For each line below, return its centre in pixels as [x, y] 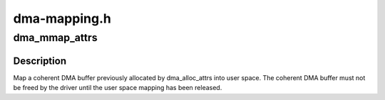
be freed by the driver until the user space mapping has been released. [118, 88]
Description [40, 61]
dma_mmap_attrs [55, 38]
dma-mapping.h [62, 18]
